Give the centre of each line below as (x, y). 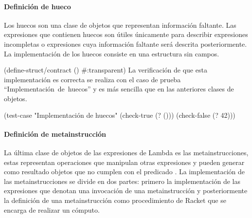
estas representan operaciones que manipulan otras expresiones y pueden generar (124, 162)
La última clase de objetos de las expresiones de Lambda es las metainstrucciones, (126, 152)
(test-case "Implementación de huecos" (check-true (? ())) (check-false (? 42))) (120, 115)
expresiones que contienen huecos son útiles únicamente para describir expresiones (126, 34)
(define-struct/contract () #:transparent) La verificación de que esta (106, 70)
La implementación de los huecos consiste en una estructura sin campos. (112, 53)
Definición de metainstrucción (55, 134)
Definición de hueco (37, 6)
